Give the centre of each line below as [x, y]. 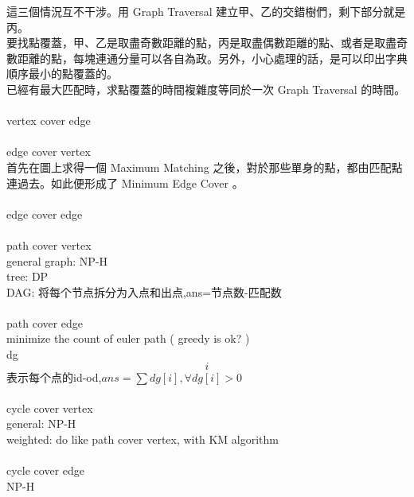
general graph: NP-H [57, 260]
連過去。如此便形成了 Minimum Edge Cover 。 [125, 182]
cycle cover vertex [50, 408]
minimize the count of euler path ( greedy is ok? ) [128, 338]
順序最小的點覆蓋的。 [62, 74]
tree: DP [27, 276]
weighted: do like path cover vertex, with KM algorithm [143, 439]
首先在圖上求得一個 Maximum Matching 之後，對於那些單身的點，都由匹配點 [205, 167]
